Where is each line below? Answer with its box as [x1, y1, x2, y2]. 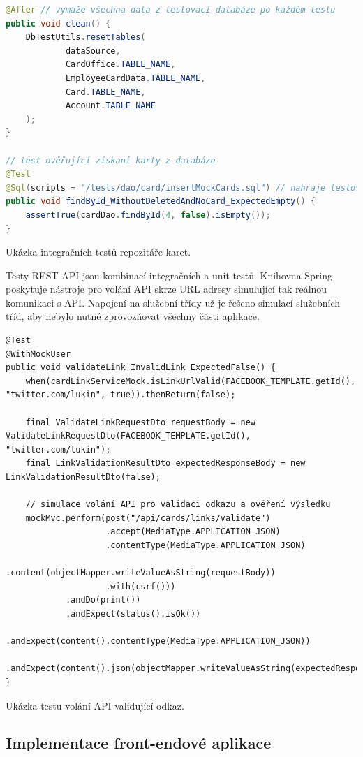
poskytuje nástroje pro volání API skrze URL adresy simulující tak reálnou [6, 281, 327, 296]
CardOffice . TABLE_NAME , [65, 59, 176, 70]
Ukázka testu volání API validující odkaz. [6, 698, 184, 712]
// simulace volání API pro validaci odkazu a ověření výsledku [25, 499, 331, 510]
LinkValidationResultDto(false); [6, 472, 161, 482]
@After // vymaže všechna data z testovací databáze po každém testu [6, 5, 336, 15]
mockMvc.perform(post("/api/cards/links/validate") [25, 513, 271, 523]
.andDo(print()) [65, 595, 141, 605]
